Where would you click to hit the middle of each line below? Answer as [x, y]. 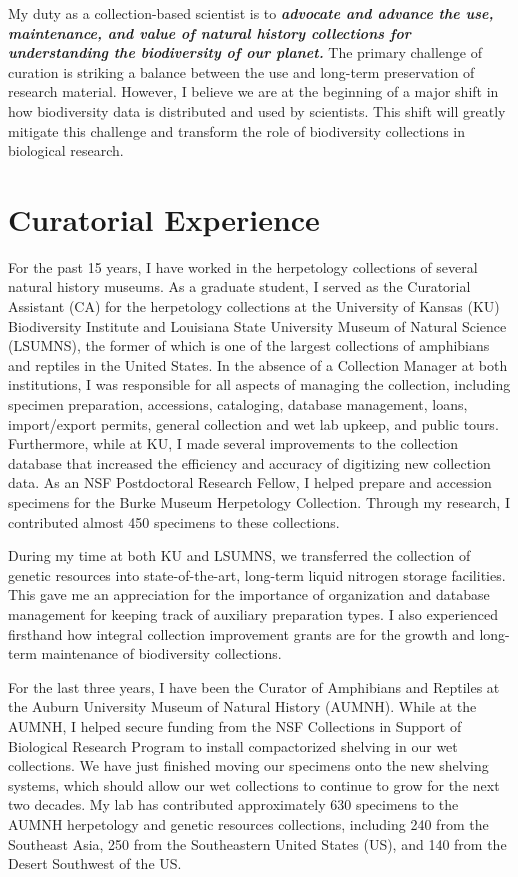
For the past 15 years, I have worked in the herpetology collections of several [243, 266]
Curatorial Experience [164, 218]
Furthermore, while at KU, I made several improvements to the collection [233, 443]
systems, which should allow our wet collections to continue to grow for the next [254, 784]
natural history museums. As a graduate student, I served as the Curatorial [239, 286]
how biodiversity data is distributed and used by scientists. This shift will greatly [257, 110]
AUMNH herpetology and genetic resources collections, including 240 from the [248, 823]
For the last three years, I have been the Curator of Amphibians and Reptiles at [254, 686]
